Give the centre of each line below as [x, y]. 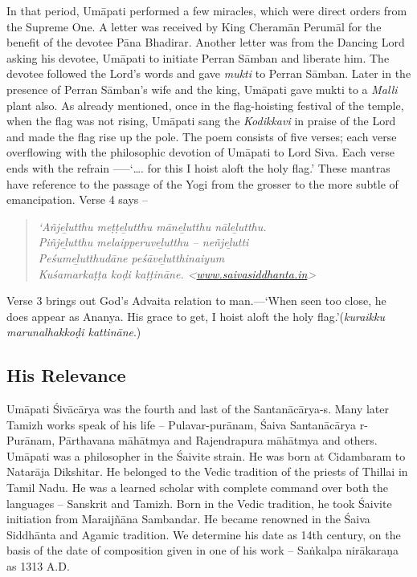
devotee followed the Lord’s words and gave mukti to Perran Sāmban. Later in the [209, 73]
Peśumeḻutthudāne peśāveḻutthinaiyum [131, 257]
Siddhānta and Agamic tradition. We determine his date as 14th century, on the [204, 534]
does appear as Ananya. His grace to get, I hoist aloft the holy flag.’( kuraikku [196, 316]
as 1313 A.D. [38, 566]
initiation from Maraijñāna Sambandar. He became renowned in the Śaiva [188, 519]
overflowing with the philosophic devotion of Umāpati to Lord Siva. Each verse [200, 152]
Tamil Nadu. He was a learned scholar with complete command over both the [198, 488]
